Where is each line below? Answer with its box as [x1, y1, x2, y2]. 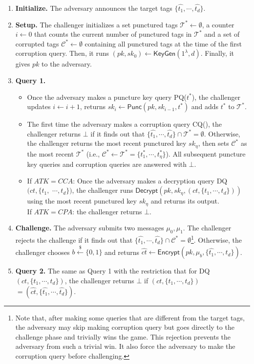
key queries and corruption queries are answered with [27, 159, 187, 169]
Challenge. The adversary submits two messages [15, 223, 164, 233]
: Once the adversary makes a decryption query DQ [73, 175, 228, 185]
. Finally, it [200, 48, 234, 58]
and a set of [204, 29, 240, 39]
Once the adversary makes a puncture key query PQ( [27, 91, 187, 102]
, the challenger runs [72, 185, 133, 195]
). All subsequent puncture [166, 148, 246, 159]
